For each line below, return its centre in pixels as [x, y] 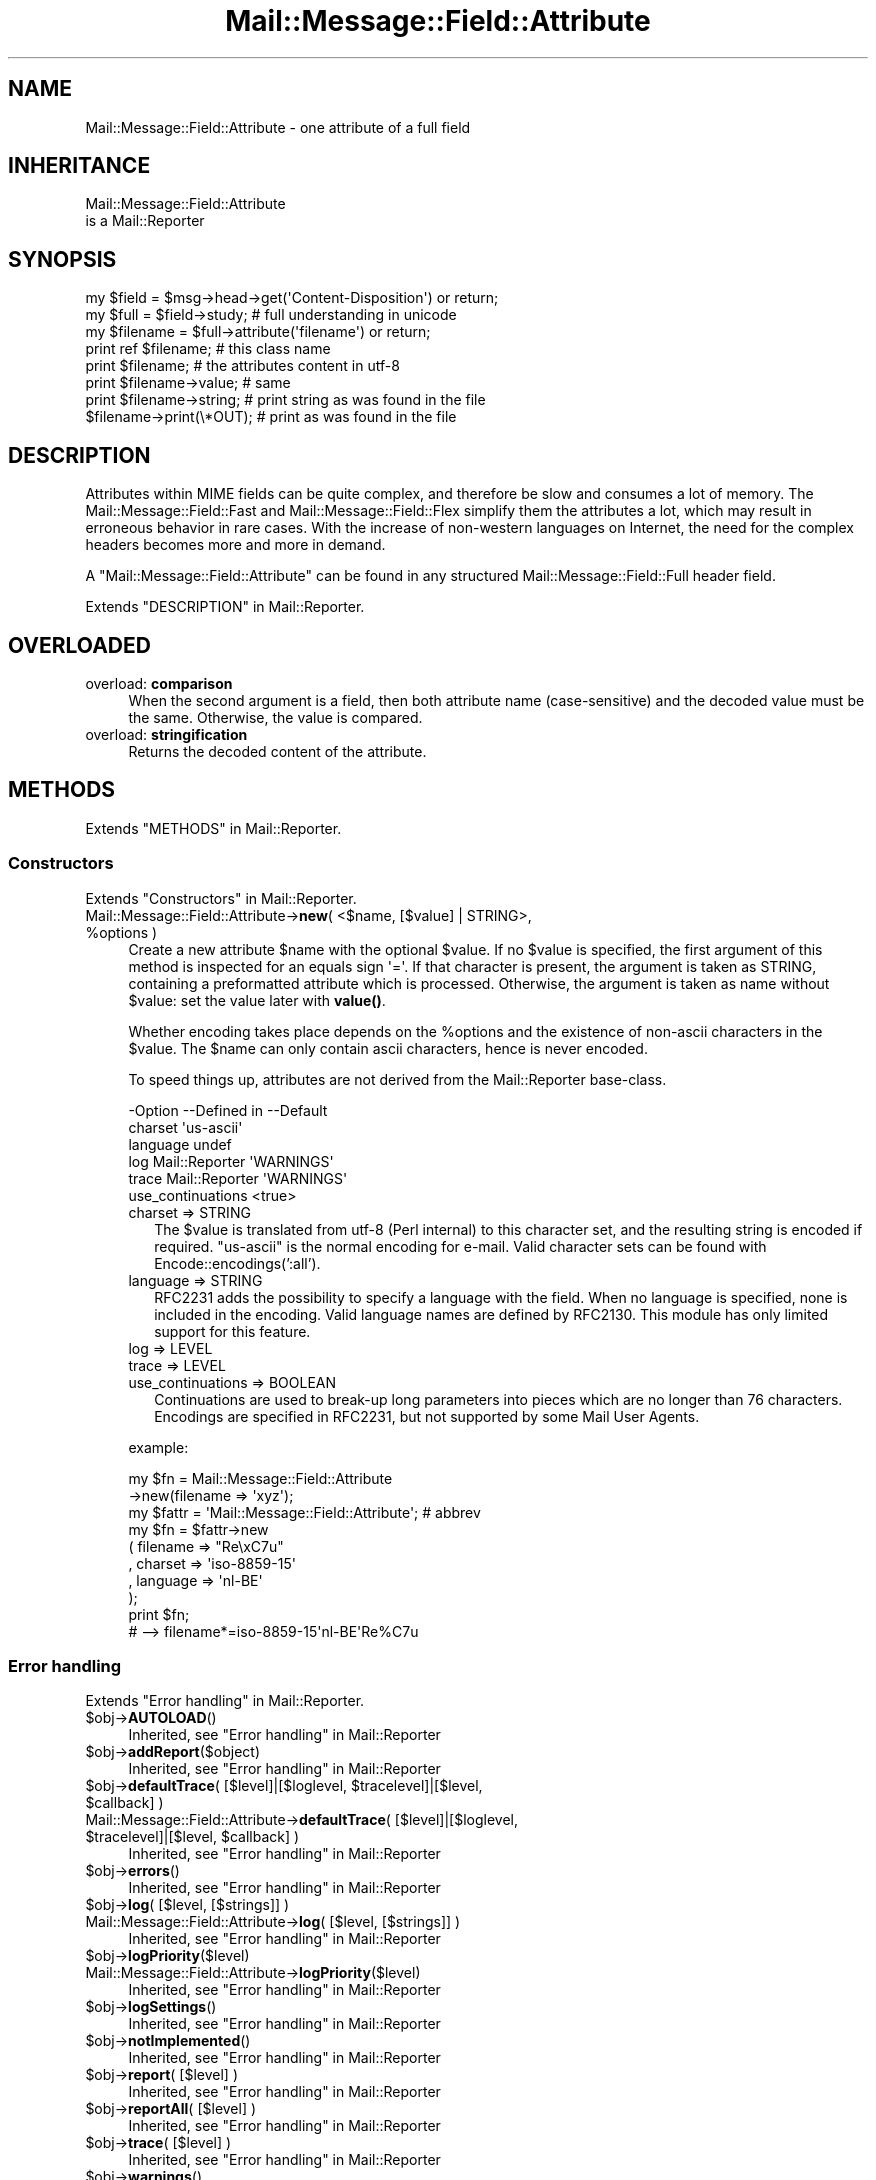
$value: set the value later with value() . [257, 1000]
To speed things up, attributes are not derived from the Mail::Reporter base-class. [397, 1079]
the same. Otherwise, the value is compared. [275, 717]
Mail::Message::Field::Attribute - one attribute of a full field [278, 127]
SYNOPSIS [62, 259]
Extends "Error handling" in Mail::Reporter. [225, 1701]
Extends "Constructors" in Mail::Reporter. [221, 898]
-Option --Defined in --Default [228, 1110]
